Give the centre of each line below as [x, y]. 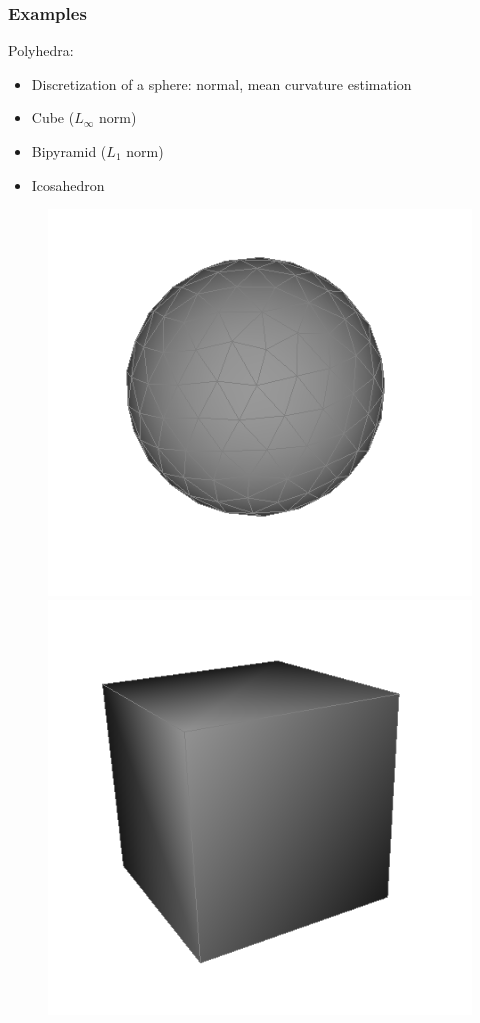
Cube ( [53, 117]
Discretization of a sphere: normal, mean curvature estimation [221, 83]
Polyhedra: [41, 50]
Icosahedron [68, 184]
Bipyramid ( [69, 151]
